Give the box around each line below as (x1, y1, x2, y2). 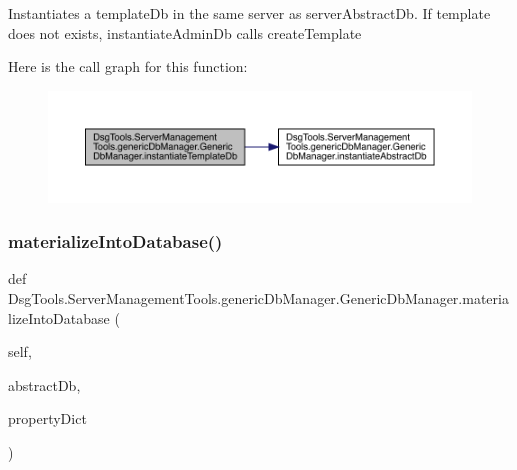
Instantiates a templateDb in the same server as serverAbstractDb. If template (8, 3, 491, 23)
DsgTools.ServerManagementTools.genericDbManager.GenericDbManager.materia (8, 288, 509, 309)
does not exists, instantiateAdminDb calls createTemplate (8, 22, 362, 43)
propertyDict (8, 408, 87, 429)
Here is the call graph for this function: (8, 56, 248, 77)
